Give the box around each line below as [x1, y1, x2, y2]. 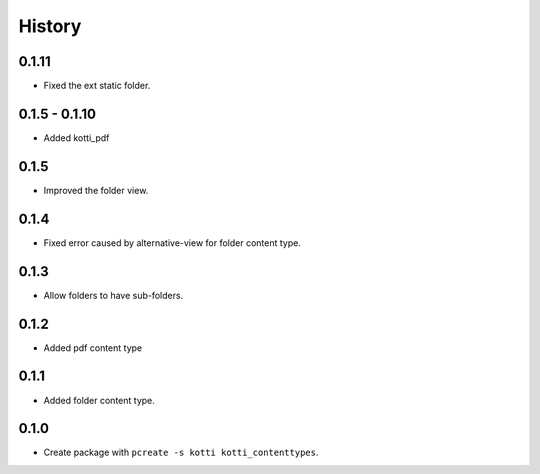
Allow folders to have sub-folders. [43, 289, 184, 301]
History [18, 15, 82, 37]
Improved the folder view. [43, 184, 149, 196]
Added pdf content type [43, 341, 143, 354]
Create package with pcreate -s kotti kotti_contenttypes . [43, 446, 319, 459]
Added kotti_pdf [43, 131, 110, 144]
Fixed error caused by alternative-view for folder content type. [43, 236, 302, 249]
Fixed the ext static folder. [43, 80, 151, 92]
